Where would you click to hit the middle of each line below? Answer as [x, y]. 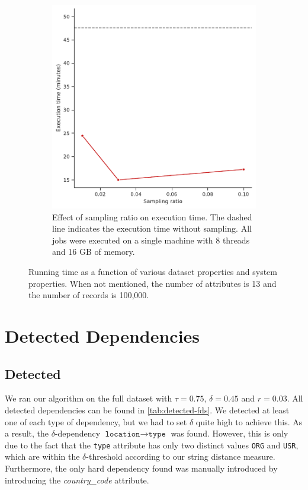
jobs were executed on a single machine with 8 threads [151, 240]
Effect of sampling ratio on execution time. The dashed [152, 216]
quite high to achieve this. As [249, 421]
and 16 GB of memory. [94, 252]
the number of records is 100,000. [89, 295]
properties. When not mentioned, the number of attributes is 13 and [153, 283]
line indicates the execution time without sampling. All [152, 228]
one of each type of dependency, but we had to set [96, 421]
